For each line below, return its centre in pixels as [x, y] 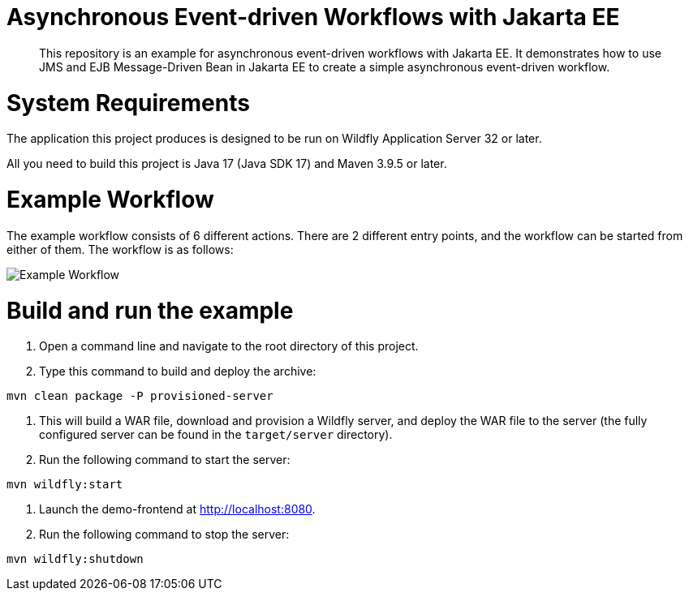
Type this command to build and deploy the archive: [178, 372]
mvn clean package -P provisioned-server [140, 396]
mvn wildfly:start [65, 485]
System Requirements [128, 103]
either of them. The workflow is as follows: [120, 249]
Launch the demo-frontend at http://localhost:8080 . [177, 509]
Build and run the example [150, 310]
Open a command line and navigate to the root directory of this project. [229, 346]
